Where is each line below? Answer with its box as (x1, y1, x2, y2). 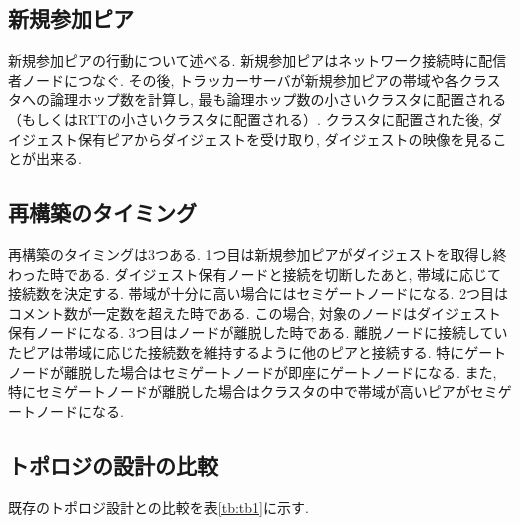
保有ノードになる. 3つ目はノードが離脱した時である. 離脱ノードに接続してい (8, 322, 508, 343)
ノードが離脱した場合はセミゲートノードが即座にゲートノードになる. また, (8, 361, 497, 382)
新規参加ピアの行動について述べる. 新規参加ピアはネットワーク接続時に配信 (8, 50, 507, 71)
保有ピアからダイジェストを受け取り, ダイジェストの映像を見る (77, 128, 493, 149)
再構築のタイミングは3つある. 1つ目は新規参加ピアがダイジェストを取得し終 (8, 243, 507, 264)
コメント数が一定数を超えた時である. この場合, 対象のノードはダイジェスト (8, 302, 501, 323)
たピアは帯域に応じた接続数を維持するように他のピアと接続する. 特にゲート (8, 341, 507, 362)
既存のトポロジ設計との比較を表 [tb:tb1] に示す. (8, 496, 309, 517)
